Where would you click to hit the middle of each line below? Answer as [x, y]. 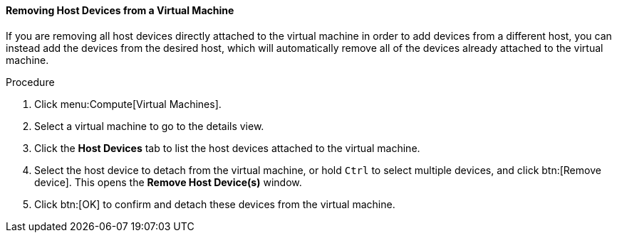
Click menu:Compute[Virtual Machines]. [128, 104]
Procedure [30, 82]
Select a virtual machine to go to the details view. [149, 126]
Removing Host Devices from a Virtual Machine [120, 10]
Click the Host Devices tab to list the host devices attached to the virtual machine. [227, 148]
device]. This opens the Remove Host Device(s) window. [168, 182]
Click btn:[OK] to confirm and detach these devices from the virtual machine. [215, 204]
